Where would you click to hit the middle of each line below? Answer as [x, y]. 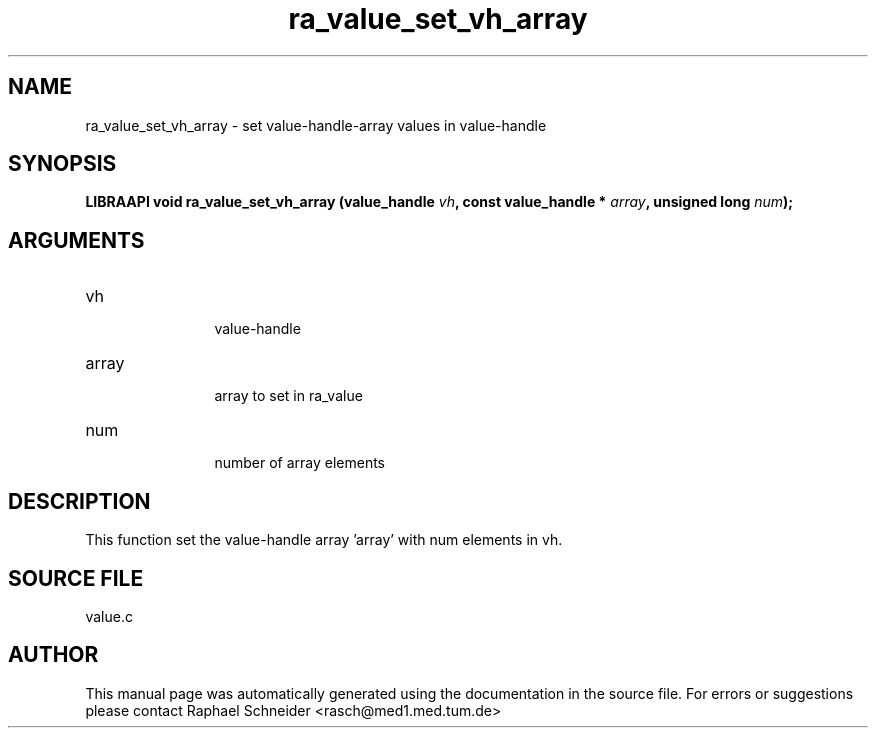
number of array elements [299, 463]
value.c [109, 616]
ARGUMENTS [76, 240]
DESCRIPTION [79, 501]
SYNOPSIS [62, 164]
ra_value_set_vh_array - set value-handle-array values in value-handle [316, 125]
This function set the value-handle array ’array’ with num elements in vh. [324, 540]
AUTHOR [53, 655]
